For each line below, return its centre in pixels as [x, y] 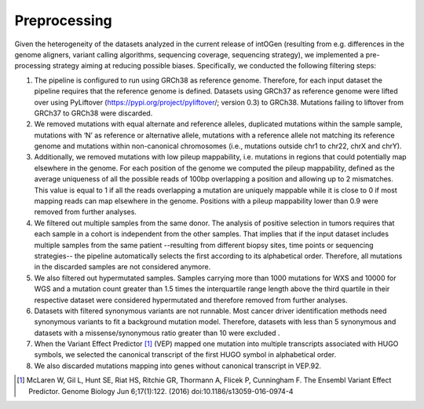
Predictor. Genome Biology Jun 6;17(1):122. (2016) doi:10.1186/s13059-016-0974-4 [161, 391]
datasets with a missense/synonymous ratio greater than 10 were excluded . [157, 333]
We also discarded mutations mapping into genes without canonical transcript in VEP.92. [178, 366]
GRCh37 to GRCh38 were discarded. [93, 113]
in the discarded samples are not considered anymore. [122, 267]
